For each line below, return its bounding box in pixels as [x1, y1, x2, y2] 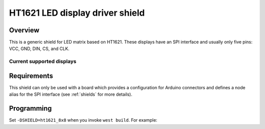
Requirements [9, 72, 53, 80]
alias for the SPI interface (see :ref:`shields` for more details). [9, 91, 132, 98]
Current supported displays [9, 58, 77, 65]
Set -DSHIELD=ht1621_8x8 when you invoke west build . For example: [9, 117, 158, 123]
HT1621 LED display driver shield [9, 7, 145, 18]
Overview [9, 26, 40, 34]
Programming [9, 104, 52, 113]
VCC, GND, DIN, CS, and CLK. [9, 46, 70, 52]
